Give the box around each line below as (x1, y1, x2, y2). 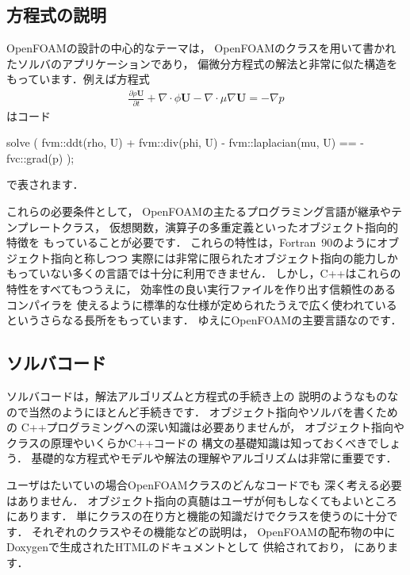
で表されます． (6, 176, 84, 193)
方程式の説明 (6, 2, 106, 27)
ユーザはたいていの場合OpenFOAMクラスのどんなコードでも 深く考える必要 (6, 476, 402, 493)
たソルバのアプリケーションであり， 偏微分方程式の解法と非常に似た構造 (6, 55, 387, 71)
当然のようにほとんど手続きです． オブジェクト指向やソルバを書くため (28, 403, 398, 420)
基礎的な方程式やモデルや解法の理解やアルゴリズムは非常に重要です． (31, 450, 397, 466)
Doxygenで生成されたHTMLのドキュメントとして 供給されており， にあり (6, 539, 388, 555)
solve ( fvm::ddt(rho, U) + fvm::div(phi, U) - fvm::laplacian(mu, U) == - (6, 134, 364, 151)
